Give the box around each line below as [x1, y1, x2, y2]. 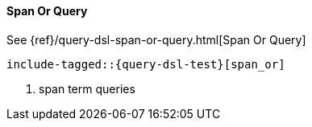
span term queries [39, 81, 135, 96]
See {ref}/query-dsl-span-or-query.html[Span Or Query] [6, 32, 306, 47]
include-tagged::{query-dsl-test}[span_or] [6, 57, 285, 71]
